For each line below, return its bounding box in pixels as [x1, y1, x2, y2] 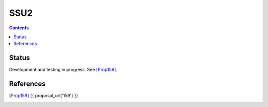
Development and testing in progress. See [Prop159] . [9, 67, 118, 73]
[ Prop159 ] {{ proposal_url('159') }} [9, 93, 78, 99]
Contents [9, 25, 29, 31]
